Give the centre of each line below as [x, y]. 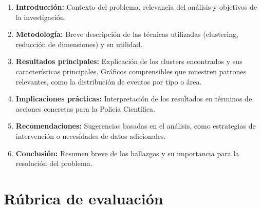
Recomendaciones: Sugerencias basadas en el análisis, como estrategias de [136, 126]
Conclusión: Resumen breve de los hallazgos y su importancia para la [127, 153]
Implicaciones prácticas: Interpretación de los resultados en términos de [134, 99]
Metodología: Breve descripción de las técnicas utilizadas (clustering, [127, 34]
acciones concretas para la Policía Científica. [85, 108]
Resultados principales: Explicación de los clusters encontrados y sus [129, 61]
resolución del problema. [54, 163]
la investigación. [41, 17]
